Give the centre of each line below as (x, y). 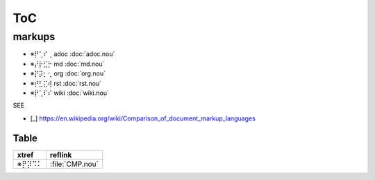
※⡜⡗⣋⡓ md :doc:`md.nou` (67, 64)
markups (34, 37)
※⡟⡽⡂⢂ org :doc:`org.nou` (68, 73)
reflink (61, 154)
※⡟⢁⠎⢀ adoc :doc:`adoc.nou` (73, 54)
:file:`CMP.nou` (74, 164)
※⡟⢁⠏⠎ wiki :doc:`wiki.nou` (69, 93)
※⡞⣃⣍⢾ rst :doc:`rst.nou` (66, 83)
